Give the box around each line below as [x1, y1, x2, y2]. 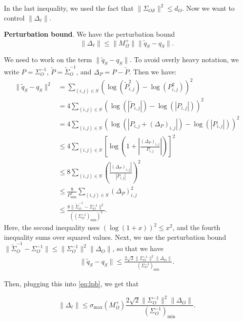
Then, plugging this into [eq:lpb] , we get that [4, 278, 139, 289]
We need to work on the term [4, 54, 92, 65]
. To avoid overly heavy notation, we [129, 54, 239, 65]
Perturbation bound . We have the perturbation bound [4, 29, 175, 39]
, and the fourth [172, 222, 221, 232]
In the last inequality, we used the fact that [4, 3, 134, 13]
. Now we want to [182, 3, 235, 13]
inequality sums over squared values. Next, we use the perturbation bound [4, 231, 226, 242]
